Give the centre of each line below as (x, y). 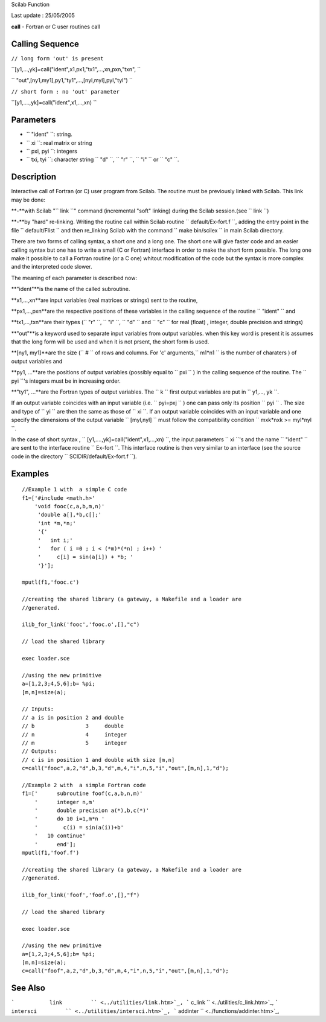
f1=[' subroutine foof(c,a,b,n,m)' (82, 794)
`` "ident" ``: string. (49, 134)
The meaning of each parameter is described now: (74, 278)
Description (34, 177)
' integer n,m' (65, 802)
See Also (28, 988)
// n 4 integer (75, 734)
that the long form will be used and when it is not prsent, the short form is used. (110, 342)
